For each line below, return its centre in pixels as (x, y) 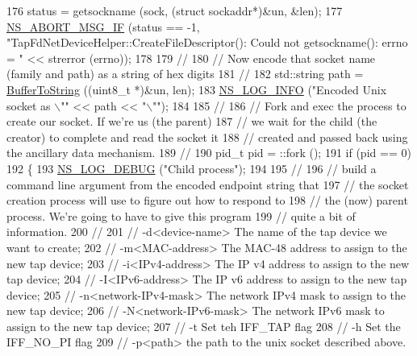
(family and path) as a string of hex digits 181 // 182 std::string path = (185, 74)
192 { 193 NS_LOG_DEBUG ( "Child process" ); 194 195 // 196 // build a (192, 168)
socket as (29, 105)
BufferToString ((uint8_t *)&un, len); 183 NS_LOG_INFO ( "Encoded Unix (197, 89)
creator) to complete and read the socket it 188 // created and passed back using (207, 137)
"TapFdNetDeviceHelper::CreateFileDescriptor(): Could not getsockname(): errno (207, 42)
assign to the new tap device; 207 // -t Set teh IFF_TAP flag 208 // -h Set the (204, 326)
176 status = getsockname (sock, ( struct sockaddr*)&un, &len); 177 (175, 10)
